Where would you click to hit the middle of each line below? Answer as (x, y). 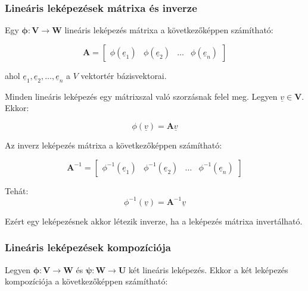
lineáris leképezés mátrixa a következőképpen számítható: (169, 30)
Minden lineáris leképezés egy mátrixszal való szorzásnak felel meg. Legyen (141, 96)
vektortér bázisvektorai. (124, 75)
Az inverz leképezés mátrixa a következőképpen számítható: (113, 145)
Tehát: (17, 190)
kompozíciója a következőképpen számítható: (86, 281)
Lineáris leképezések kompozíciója (88, 247)
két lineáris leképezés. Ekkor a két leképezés (208, 269)
